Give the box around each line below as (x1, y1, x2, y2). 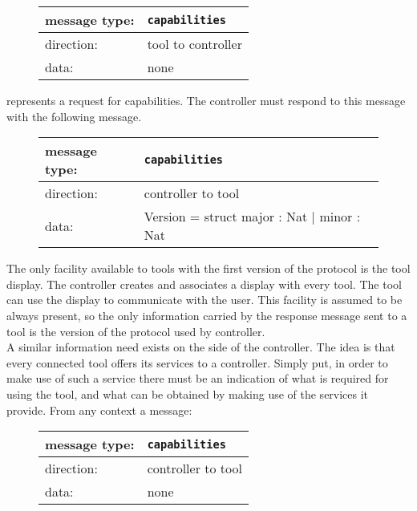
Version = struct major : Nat (144, 207, 308, 226)
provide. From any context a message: (6, 401, 192, 418)
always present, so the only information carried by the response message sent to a (6, 306, 407, 323)
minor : (319, 207, 361, 226)
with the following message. (6, 107, 142, 124)
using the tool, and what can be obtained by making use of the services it (6, 385, 369, 402)
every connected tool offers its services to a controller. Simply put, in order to (6, 354, 388, 371)
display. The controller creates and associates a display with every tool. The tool (6, 275, 402, 292)
